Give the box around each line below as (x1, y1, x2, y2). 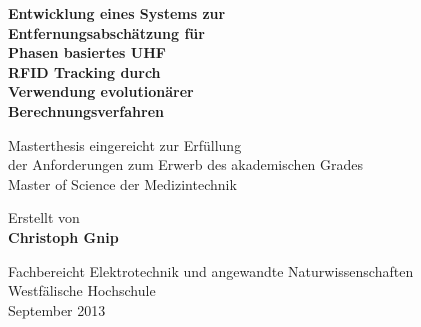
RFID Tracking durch (8, 61, 161, 82)
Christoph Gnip (8, 226, 119, 247)
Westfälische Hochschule (8, 280, 156, 301)
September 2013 (8, 299, 106, 320)
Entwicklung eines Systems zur (8, 3, 226, 23)
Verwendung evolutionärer (8, 81, 194, 102)
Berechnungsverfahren (8, 100, 165, 121)
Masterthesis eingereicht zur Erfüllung (8, 134, 242, 155)
